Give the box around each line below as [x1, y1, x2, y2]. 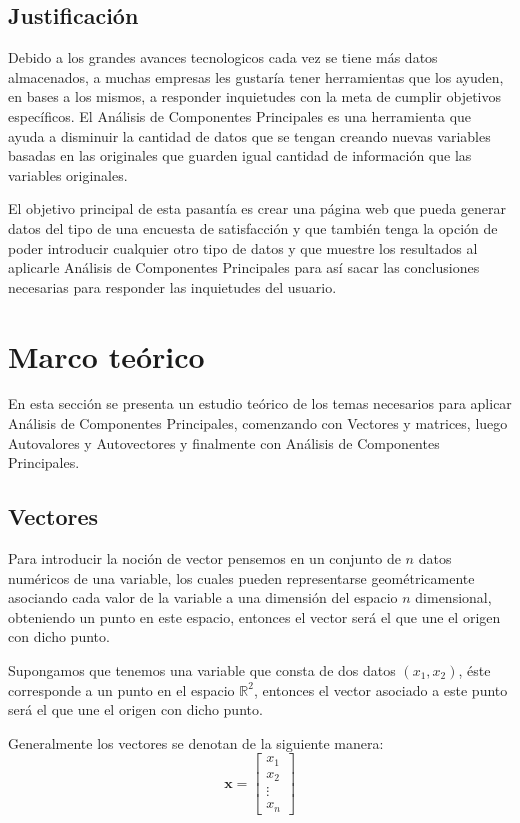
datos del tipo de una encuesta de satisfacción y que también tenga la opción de [8, 217, 498, 238]
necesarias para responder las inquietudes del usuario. [8, 276, 337, 297]
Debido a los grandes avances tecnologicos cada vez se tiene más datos [8, 47, 438, 68]
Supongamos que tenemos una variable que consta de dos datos [8, 660, 396, 680]
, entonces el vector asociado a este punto [253, 679, 508, 700]
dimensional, [415, 587, 492, 608]
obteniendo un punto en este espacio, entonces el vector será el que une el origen [8, 606, 501, 627]
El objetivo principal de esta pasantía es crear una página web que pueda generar [8, 198, 507, 219]
